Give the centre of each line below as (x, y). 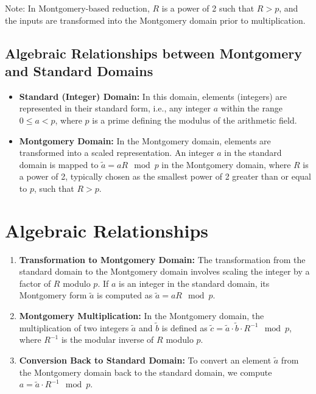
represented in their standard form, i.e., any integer (115, 108)
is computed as (125, 295)
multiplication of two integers (74, 327)
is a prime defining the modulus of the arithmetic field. (195, 120)
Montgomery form (53, 295)
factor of (35, 283)
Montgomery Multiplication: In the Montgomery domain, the (142, 316)
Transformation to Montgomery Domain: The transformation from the (162, 259)
